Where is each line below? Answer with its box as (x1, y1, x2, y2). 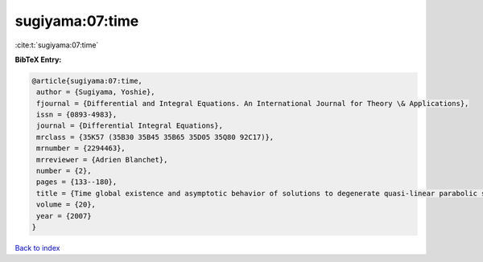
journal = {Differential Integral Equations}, (36, 121, 223, 130)
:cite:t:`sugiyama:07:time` (14, 40, 99, 50)
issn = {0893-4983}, (36, 110, 118, 120)
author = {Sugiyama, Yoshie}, (36, 88, 156, 96)
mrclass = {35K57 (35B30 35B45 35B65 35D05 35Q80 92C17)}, (36, 133, 275, 141)
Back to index (14, 243, 60, 252)
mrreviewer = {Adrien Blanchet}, (36, 155, 168, 164)
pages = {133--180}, (36, 178, 118, 186)
